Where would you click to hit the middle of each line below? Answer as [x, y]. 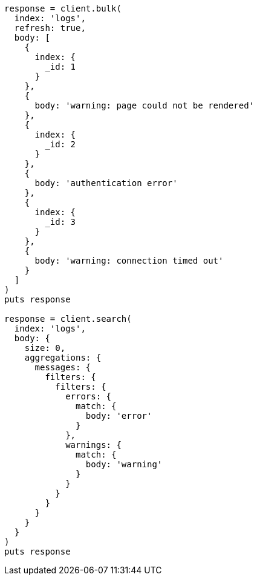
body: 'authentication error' [106, 183]
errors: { [89, 396]
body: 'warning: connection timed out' [129, 261]
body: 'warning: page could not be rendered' [145, 105]
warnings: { [93, 445]
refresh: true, [50, 28]
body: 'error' [119, 416]
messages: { [63, 367]
